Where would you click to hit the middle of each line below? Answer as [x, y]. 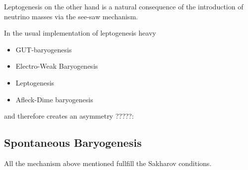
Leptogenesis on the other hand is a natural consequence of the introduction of [124, 6]
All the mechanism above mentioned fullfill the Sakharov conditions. [108, 163]
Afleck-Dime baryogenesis [54, 99]
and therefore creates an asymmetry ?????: [69, 116]
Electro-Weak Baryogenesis [57, 66]
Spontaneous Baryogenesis [73, 143]
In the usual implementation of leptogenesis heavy [80, 33]
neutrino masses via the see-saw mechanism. [71, 16]
